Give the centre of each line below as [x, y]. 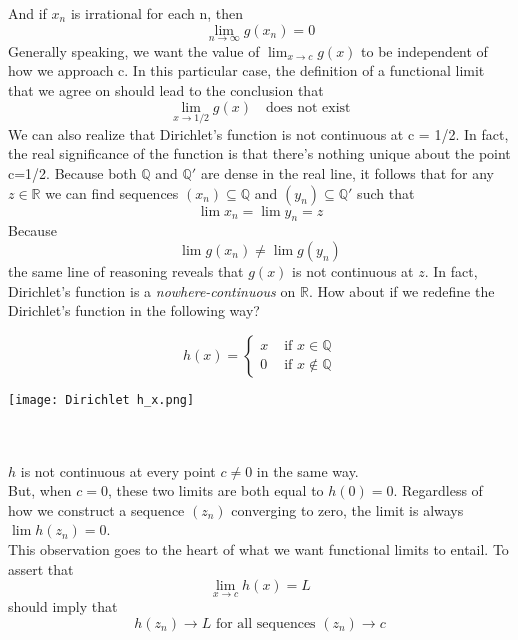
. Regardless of [438, 490]
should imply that [63, 606]
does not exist [308, 107]
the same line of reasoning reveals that [126, 270]
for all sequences [265, 623]
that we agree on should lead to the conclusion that [166, 90]
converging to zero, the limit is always [347, 509]
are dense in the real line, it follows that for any [347, 173]
